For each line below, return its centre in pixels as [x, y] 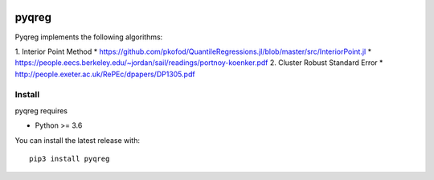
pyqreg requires [41, 110]
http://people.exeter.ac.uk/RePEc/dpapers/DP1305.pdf [105, 74]
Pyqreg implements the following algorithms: [89, 37]
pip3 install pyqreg [70, 159]
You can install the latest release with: [78, 140]
